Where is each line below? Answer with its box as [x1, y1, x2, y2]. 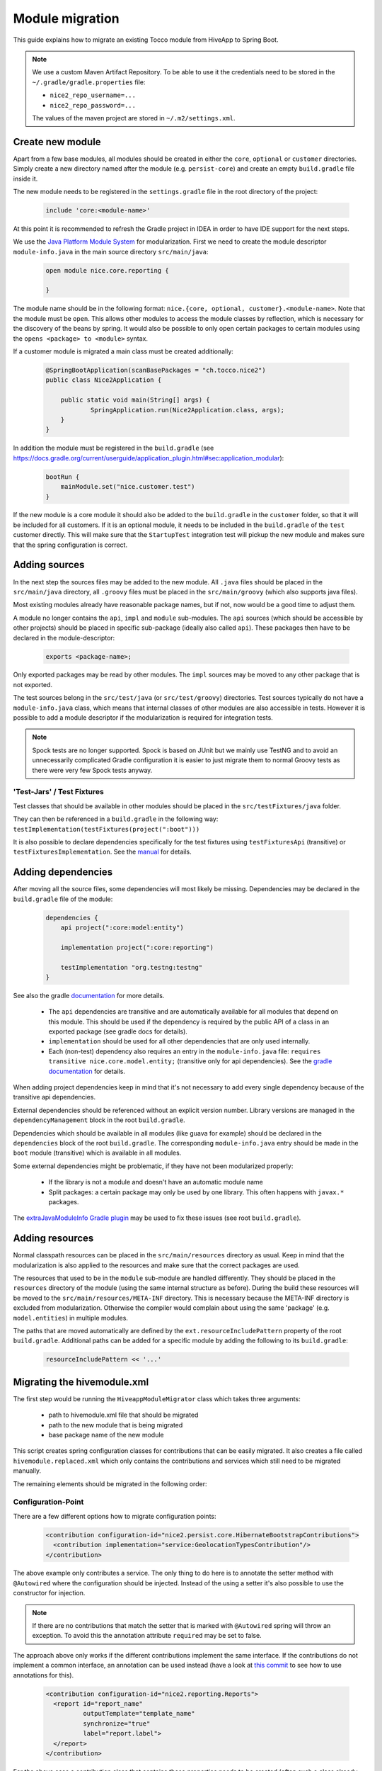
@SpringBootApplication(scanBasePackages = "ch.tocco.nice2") [45, 366, 266, 375]
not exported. [13, 680, 53, 689]
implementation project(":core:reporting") [60, 943, 214, 951]
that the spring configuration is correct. [13, 541, 127, 549]
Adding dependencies [13, 866, 113, 878]
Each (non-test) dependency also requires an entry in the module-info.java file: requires [48, 1047, 321, 1056]
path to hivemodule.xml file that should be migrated [48, 1410, 199, 1420]
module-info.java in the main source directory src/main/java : [13, 247, 209, 256]
